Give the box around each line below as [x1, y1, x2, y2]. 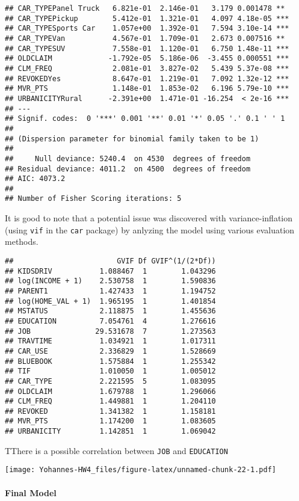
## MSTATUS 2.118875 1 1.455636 [5, 307, 216, 316]
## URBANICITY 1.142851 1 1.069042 [5, 427, 216, 436]
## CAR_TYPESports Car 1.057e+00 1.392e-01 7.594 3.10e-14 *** [5, 24, 289, 33]
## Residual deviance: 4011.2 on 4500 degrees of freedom [5, 164, 251, 173]
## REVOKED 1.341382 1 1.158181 [5, 407, 216, 416]
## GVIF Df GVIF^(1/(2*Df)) [5, 256, 216, 265]
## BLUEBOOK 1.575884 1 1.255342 [5, 357, 216, 366]
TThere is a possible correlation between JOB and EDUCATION [5, 444, 228, 456]
